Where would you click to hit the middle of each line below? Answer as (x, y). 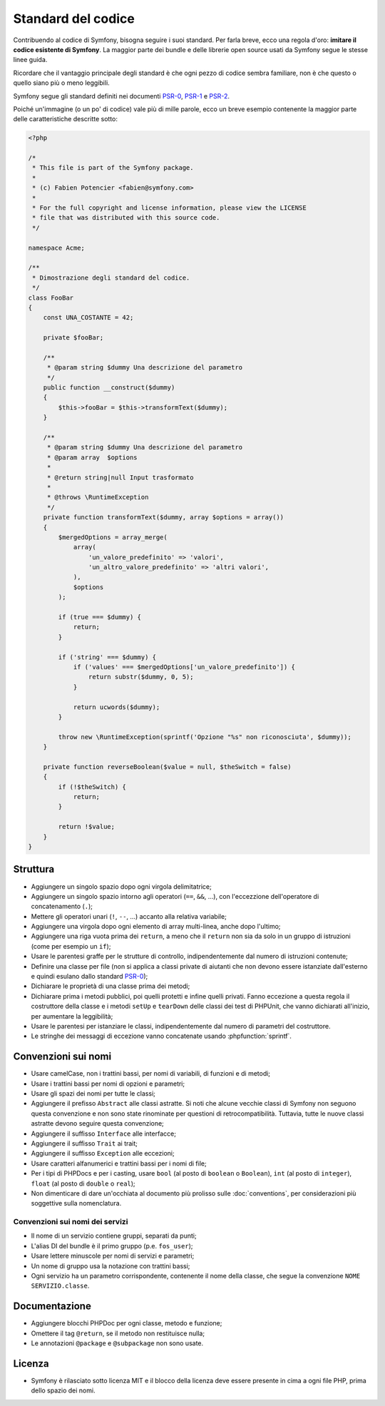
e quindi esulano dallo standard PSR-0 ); (89, 977)
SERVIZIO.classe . (60, 1286)
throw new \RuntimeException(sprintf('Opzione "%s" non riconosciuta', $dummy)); (205, 737)
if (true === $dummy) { (100, 617)
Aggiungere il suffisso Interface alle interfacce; (103, 1134)
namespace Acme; (57, 248)
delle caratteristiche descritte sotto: (65, 119)
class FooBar (51, 297)
